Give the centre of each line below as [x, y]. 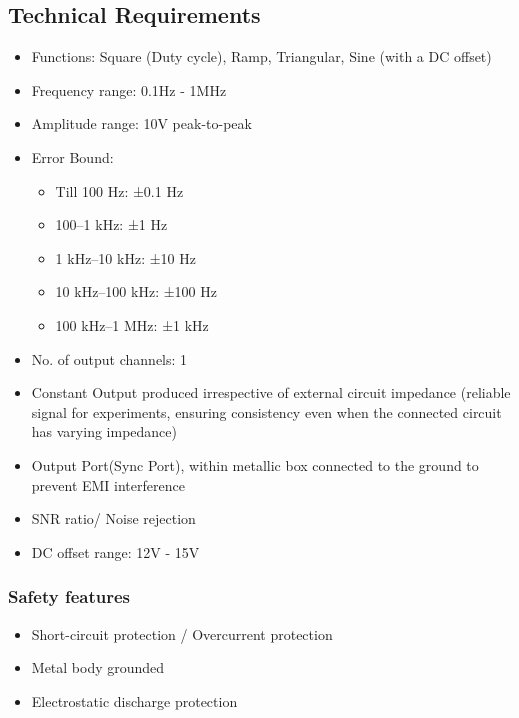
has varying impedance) [104, 431]
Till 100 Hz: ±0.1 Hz [119, 190]
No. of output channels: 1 [109, 358]
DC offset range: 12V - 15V [115, 551]
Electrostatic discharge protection [134, 700]
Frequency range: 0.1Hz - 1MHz [129, 89]
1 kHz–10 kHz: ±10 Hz [125, 257]
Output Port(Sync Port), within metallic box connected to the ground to [255, 464]
